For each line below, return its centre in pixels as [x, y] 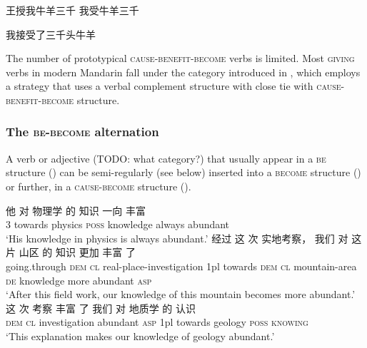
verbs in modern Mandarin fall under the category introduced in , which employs [183, 72]
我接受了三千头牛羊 [51, 34]
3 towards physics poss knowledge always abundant [118, 224]
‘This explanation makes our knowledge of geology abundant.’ [140, 336]
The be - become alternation [82, 132]
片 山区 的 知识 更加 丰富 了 [71, 252]
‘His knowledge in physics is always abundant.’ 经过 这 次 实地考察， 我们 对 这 [184, 238]
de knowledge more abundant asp [79, 280]
